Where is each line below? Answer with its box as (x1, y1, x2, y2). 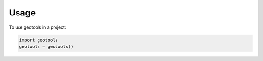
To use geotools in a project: (9, 24, 66, 30)
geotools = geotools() (19, 44, 74, 49)
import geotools (19, 37, 58, 43)
